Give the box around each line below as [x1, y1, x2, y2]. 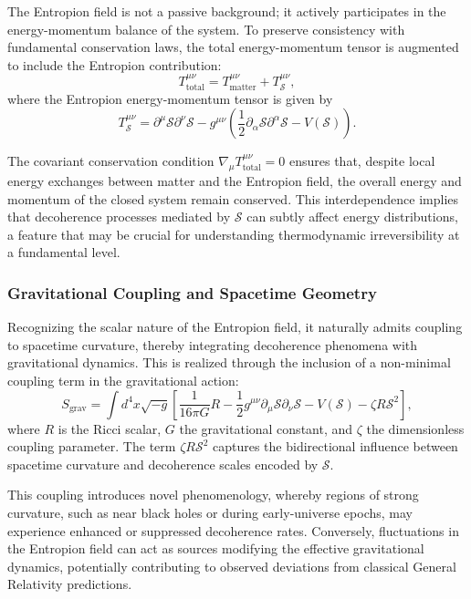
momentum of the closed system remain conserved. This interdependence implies [7, 189, 459, 208]
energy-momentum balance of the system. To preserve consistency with [7, 19, 405, 38]
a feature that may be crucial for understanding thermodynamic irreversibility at [7, 224, 460, 243]
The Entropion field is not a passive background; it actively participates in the [7, 2, 446, 20]
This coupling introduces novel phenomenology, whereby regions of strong [7, 485, 419, 504]
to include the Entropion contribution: [7, 55, 222, 74]
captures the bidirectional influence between [213, 437, 458, 456]
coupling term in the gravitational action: [7, 370, 239, 389]
